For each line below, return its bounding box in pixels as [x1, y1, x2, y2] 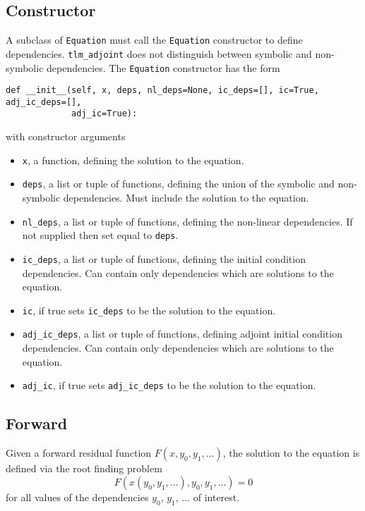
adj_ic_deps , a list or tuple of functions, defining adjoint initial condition [22, 326, 342, 341]
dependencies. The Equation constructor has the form [47, 60, 280, 75]
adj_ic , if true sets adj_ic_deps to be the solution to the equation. [22, 378, 316, 393]
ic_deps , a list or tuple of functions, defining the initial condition [22, 251, 306, 266]
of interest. [193, 489, 240, 504]
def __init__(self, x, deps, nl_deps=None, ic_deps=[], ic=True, [6, 85, 319, 96]
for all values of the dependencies [6, 489, 149, 504]
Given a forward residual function [6, 445, 152, 460]
